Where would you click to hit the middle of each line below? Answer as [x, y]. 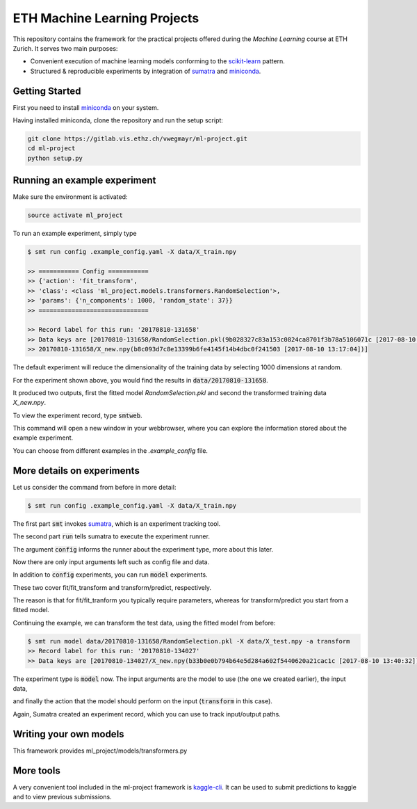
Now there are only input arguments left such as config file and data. [111, 562]
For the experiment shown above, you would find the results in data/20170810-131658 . [141, 380]
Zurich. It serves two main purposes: [65, 48]
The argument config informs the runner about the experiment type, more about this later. [143, 549]
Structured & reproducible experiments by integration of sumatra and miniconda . [146, 71]
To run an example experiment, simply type [75, 234]
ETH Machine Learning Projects [106, 18]
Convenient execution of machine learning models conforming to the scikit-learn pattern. [157, 61]
